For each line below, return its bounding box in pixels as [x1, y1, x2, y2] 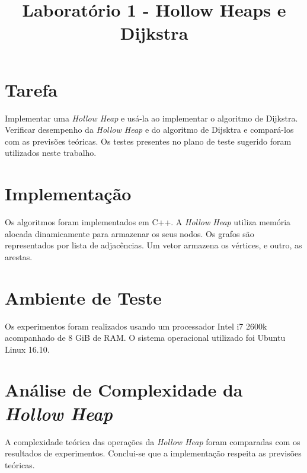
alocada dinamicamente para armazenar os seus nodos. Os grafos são [5, 227, 254, 239]
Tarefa [5, 77, 57, 101]
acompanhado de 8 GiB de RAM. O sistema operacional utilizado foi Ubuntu [5, 331, 286, 344]
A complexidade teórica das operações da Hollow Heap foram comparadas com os [5, 435, 300, 448]
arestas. [5, 250, 33, 263]
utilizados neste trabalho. [5, 146, 97, 159]
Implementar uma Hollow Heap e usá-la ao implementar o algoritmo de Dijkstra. [5, 111, 298, 124]
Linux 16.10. [5, 343, 50, 355]
